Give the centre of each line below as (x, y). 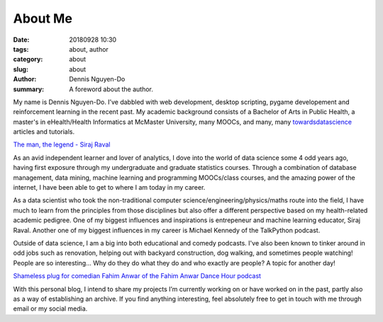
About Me (43, 18)
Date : (21, 40)
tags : (21, 49)
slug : (21, 69)
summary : (29, 89)
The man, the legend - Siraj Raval (62, 144)
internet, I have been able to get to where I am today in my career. (109, 188)
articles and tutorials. (44, 132)
